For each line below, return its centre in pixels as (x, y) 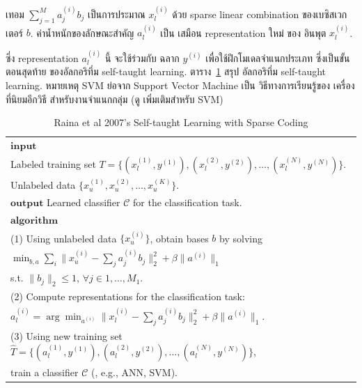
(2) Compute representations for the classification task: (128, 296)
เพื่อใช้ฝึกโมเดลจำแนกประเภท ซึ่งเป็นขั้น (278, 57)
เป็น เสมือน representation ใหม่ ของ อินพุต (243, 32)
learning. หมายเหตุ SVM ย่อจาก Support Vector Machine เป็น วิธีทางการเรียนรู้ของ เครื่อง (180, 85)
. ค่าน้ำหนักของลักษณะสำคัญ (82, 32)
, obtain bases (179, 238)
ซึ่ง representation (42, 57)
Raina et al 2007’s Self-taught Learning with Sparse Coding (181, 122)
